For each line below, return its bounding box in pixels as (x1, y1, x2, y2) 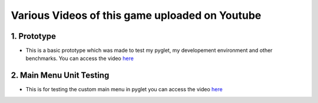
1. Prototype (11, 31, 56, 41)
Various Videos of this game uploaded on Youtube (11, 9, 261, 22)
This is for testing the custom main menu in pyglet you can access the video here (25, 86, 223, 93)
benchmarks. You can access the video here (25, 55, 134, 62)
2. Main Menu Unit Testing (11, 71, 110, 81)
